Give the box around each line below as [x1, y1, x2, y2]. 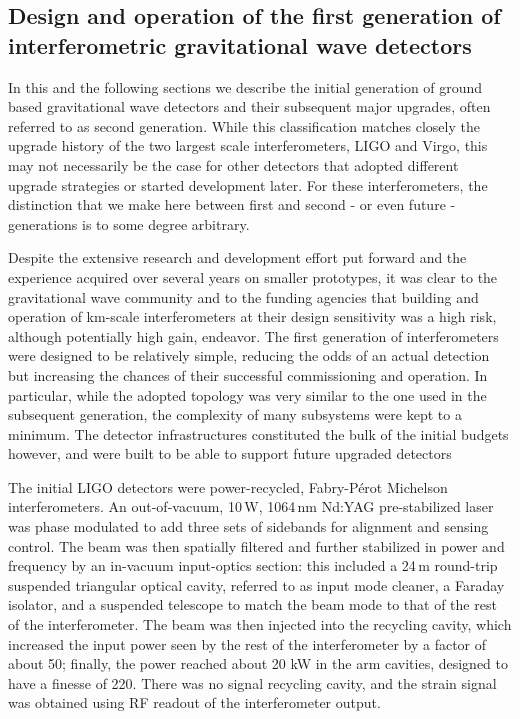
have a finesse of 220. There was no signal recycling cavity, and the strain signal [8, 672, 497, 693]
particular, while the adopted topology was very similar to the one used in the [8, 384, 487, 405]
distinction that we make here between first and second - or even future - [8, 194, 456, 215]
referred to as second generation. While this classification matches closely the [8, 115, 480, 136]
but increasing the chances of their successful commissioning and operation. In [8, 364, 488, 385]
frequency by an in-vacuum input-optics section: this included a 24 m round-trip [8, 555, 498, 576]
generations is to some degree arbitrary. [8, 213, 250, 234]
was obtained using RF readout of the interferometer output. [8, 692, 381, 713]
